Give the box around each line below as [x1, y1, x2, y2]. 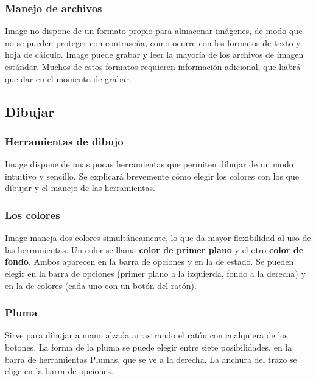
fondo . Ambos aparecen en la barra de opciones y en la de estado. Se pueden [5, 255, 294, 268]
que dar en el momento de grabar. [5, 72, 132, 85]
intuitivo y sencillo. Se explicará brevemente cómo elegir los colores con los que [5, 169, 300, 182]
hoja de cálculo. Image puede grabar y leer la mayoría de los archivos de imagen [5, 48, 304, 61]
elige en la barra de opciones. [5, 365, 113, 377]
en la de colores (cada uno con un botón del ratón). [5, 279, 197, 292]
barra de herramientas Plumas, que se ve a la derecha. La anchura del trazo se [5, 352, 297, 365]
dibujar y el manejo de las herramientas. [5, 181, 155, 194]
